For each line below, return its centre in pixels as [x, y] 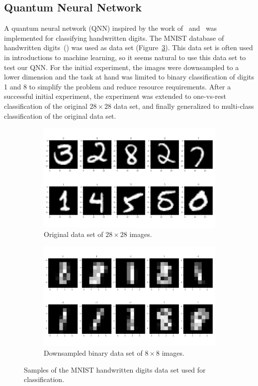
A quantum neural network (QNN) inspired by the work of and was [111, 28]
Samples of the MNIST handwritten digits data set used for [115, 369]
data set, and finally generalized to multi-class [184, 106]
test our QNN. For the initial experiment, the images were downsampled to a [122, 67]
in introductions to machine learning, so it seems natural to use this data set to [125, 57]
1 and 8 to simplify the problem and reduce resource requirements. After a [118, 86]
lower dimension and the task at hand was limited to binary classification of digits [129, 77]
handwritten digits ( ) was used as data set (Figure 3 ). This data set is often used [129, 47]
